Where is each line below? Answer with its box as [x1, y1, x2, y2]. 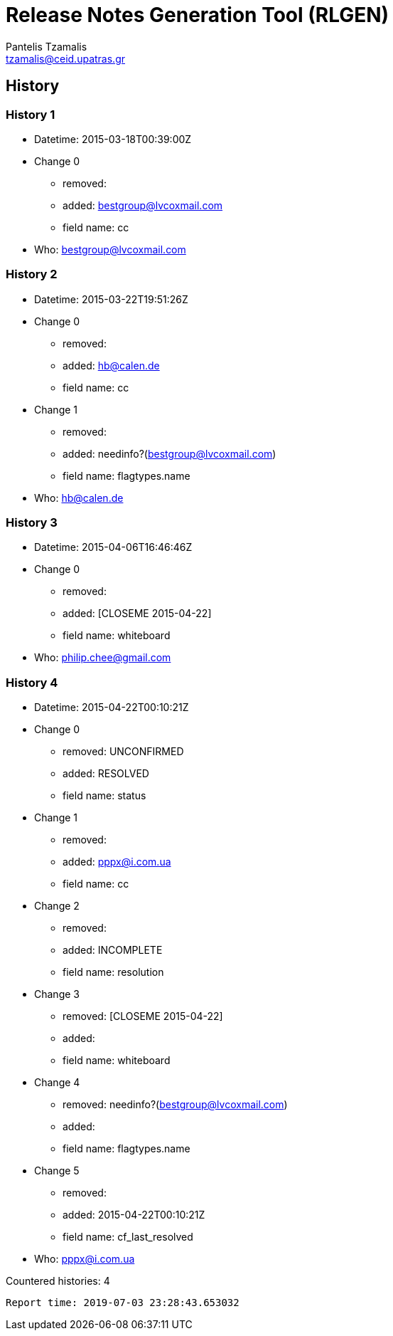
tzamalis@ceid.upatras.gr [6, 52, 125, 65]
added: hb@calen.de [63, 359, 160, 372]
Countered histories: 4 [6, 1275, 110, 1288]
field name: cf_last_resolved [63, 1231, 193, 1243]
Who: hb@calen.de [34, 491, 124, 504]
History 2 [6, 267, 58, 282]
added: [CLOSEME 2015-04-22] [63, 607, 212, 620]
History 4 [6, 675, 58, 690]
